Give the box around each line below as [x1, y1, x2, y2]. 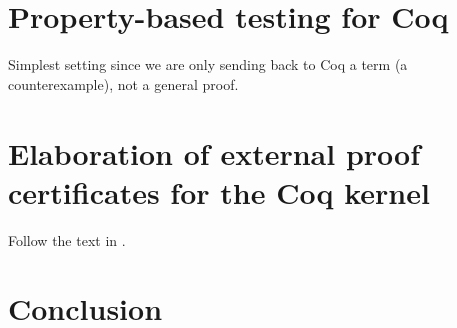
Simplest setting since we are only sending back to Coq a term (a [8, 54, 408, 75]
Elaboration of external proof [8, 132, 420, 173]
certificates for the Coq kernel [8, 171, 430, 212]
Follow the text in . [8, 229, 126, 250]
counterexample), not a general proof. [8, 73, 239, 94]
